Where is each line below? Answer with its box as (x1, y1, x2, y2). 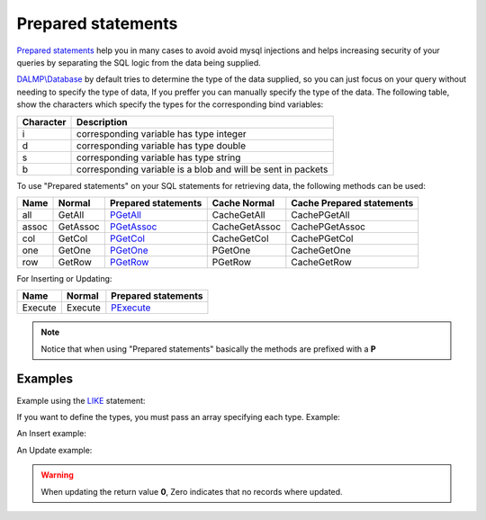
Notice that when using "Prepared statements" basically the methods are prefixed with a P (40, 343, 377, 354)
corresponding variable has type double (76, 139, 247, 152)
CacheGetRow (291, 256, 353, 268)
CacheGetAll (211, 208, 265, 220)
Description (76, 115, 128, 128)
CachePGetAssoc (291, 220, 366, 233)
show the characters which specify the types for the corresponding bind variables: (16, 99, 324, 110)
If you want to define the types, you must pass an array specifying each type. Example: (16, 411, 341, 422)
